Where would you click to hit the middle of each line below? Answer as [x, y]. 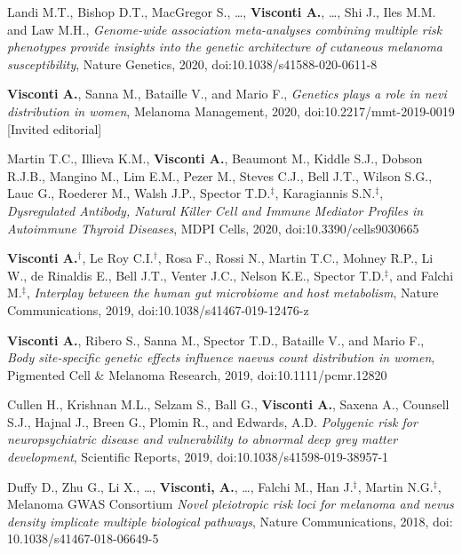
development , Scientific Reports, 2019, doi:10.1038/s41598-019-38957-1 [198, 457]
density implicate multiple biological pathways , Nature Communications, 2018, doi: [230, 521]
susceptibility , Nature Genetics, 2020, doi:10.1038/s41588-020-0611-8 [192, 63]
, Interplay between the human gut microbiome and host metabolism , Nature [232, 293]
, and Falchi [421, 275]
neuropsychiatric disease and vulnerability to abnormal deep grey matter [203, 439]
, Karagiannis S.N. [325, 193]
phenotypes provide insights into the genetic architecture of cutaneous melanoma [225, 47]
